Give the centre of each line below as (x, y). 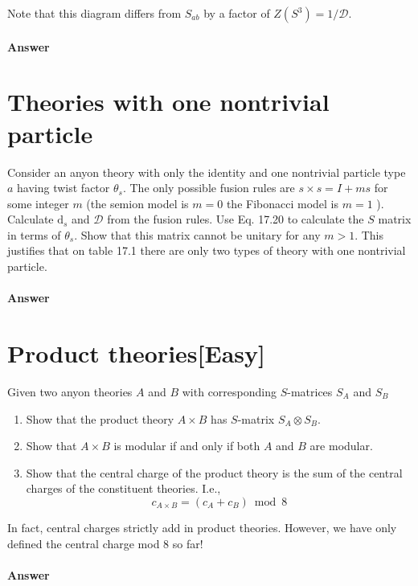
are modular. (341, 446)
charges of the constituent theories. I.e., (123, 488)
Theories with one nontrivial (168, 102)
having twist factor (64, 188)
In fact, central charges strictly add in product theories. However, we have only (202, 527)
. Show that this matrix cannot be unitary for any (197, 234)
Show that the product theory (100, 418)
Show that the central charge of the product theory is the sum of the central (214, 472)
